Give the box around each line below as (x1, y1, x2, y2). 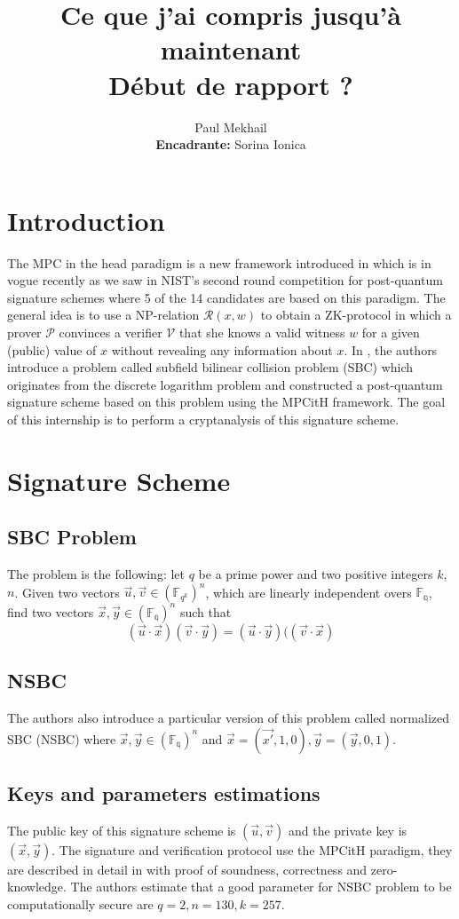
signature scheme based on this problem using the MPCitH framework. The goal (7, 392, 446, 411)
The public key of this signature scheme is (7, 820, 236, 839)
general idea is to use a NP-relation (7, 305, 200, 324)
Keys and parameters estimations (7, 779, 321, 806)
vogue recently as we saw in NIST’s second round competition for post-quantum (7, 271, 443, 289)
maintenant (160, 31, 302, 67)
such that (179, 602, 232, 621)
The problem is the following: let (7, 565, 186, 583)
